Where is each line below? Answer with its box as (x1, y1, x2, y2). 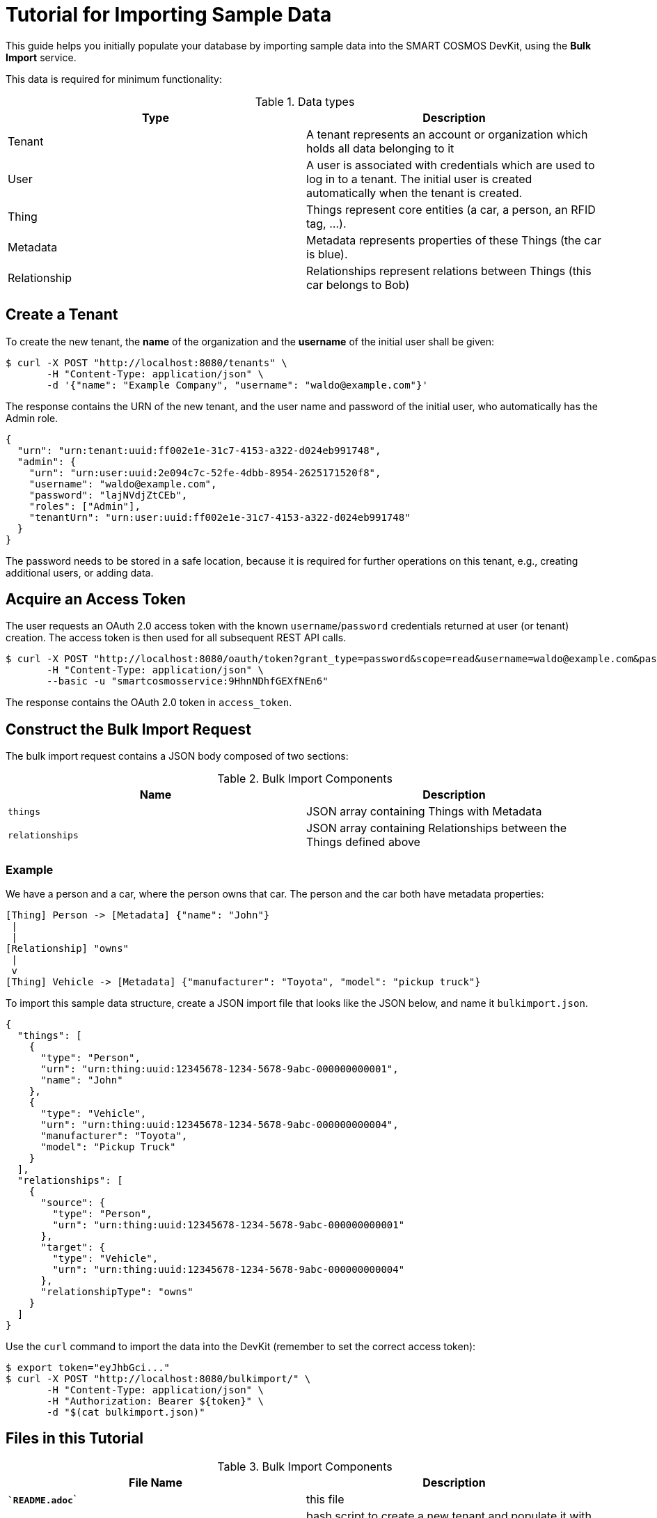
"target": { (40, 1242, 106, 1253)
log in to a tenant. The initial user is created (306, 171, 532, 186)
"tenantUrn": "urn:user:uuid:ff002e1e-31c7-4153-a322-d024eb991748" (29, 511, 411, 523)
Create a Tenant (6, 306, 118, 324)
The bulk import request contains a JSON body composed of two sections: (6, 750, 349, 762)
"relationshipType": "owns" (40, 1286, 193, 1298)
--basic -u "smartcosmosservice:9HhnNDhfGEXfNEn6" (47, 675, 328, 687)
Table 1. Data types (255, 94, 355, 109)
